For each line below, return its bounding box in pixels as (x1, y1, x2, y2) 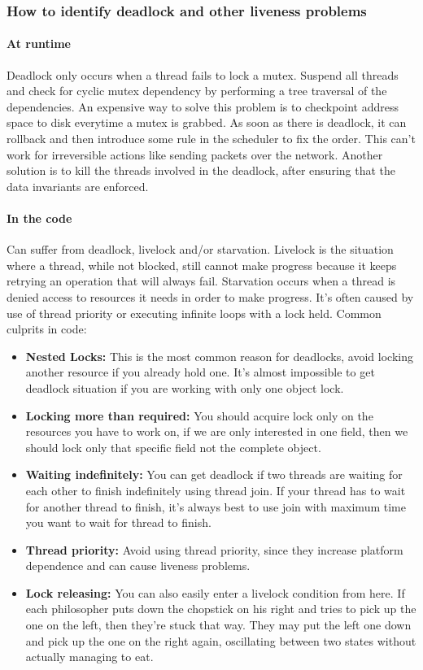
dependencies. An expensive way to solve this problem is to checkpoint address (7, 98, 399, 115)
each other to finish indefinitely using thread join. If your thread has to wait (25, 481, 406, 498)
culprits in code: (7, 320, 87, 337)
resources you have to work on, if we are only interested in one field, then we (25, 423, 408, 440)
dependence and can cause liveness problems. (25, 557, 251, 574)
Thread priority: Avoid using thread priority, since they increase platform (25, 541, 403, 558)
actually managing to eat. (25, 648, 154, 665)
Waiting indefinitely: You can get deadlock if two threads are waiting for (25, 466, 403, 483)
